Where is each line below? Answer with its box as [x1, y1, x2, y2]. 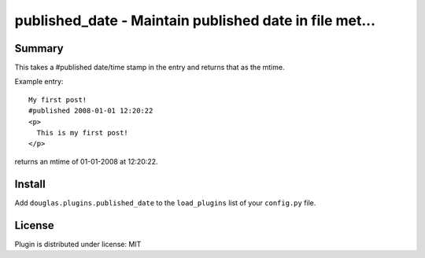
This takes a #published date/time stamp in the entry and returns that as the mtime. [14, 63, 285, 72]
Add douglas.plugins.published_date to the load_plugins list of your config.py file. [14, 197, 316, 208]
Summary [14, 42, 64, 55]
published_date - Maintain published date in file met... [14, 12, 376, 29]
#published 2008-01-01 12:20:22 [28, 106, 153, 116]
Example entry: [14, 77, 64, 87]
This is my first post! [36, 128, 129, 138]
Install [14, 177, 46, 190]
